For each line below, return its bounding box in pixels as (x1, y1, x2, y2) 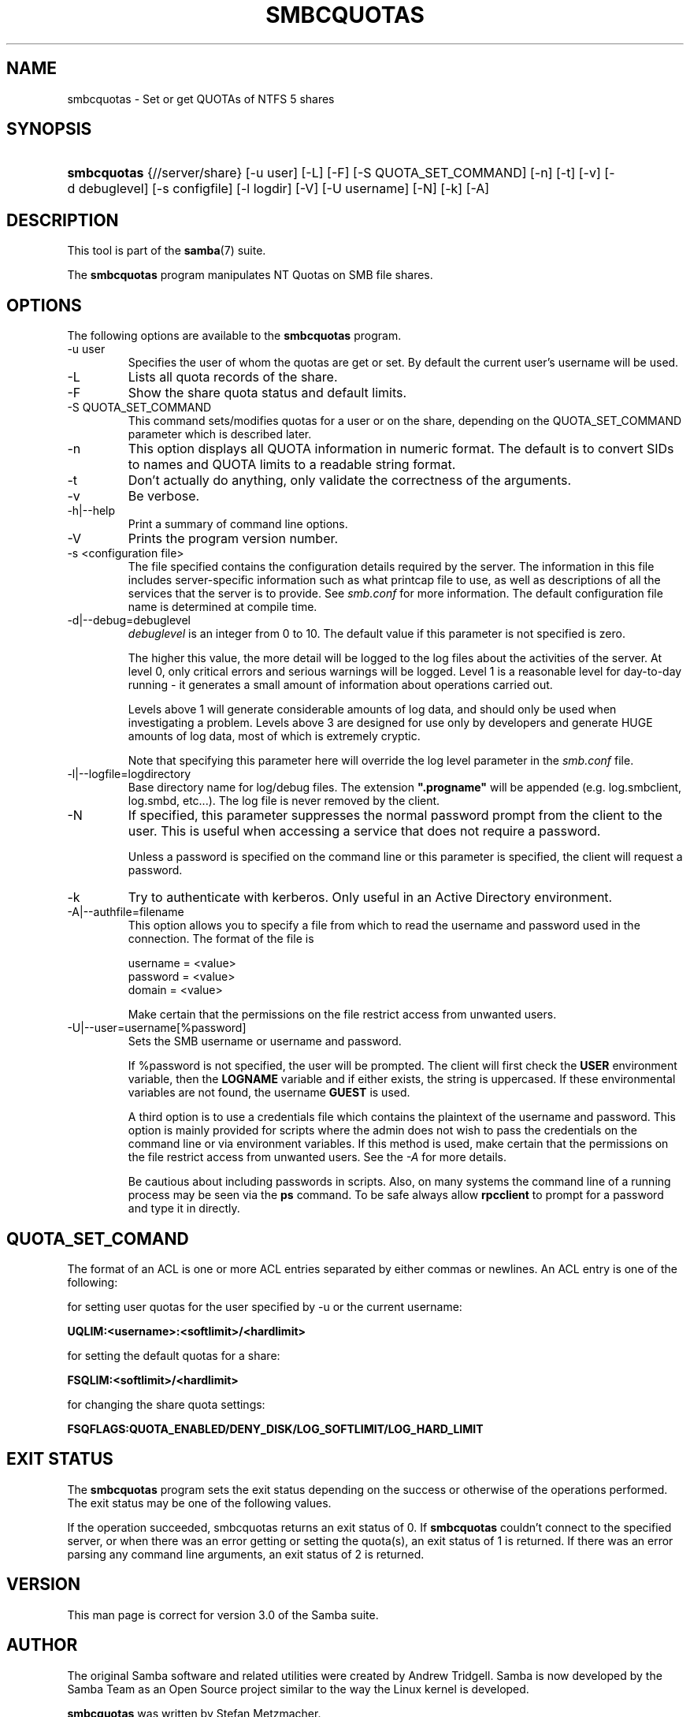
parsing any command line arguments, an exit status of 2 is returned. (67, 1547, 425, 1561)
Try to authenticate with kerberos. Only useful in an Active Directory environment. (128, 889, 613, 906)
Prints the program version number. (128, 531, 339, 547)
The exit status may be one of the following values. (67, 1495, 332, 1510)
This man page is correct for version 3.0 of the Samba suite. (67, 1607, 379, 1622)
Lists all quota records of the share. (128, 369, 338, 385)
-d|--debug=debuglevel (67, 613, 191, 628)
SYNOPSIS (6, 119, 92, 140)
